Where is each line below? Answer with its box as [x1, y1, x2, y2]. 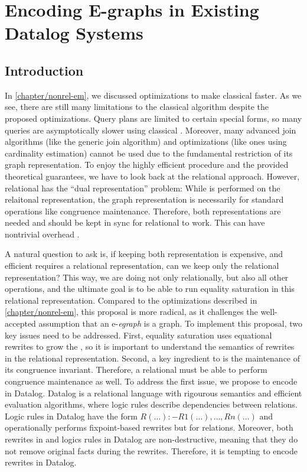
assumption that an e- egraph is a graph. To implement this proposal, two [38, 317, 302, 330]
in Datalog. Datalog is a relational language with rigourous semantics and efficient [5, 386, 302, 399]
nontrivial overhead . [5, 227, 80, 240]
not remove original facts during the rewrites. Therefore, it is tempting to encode [5, 444, 298, 457]
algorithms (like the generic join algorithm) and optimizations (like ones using [5, 135, 287, 148]
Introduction [5, 61, 84, 79]
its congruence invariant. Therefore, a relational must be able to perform [5, 363, 267, 376]
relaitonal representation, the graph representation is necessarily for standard [5, 193, 284, 206]
